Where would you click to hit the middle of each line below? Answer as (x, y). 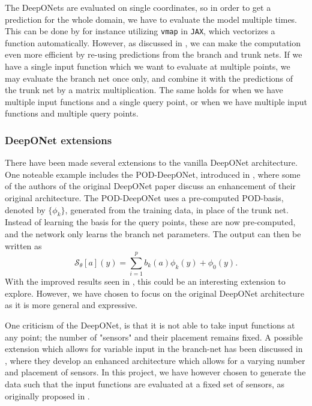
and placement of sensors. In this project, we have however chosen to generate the (155, 372)
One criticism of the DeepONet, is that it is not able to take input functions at (150, 325)
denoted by (25, 209)
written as (23, 245)
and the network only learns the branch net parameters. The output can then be (153, 233)
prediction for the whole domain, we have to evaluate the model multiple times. (151, 19)
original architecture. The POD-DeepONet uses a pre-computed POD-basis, (144, 198)
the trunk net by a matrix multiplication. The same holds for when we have (144, 90)
